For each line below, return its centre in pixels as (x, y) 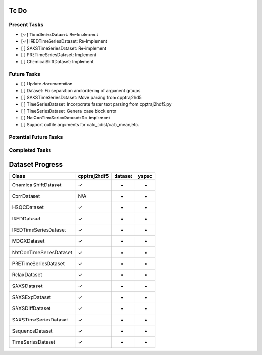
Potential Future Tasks (36, 137)
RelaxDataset (27, 274)
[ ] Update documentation (47, 84)
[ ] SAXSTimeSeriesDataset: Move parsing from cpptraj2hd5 (81, 98)
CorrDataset (26, 196)
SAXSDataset (27, 286)
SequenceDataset (32, 331)
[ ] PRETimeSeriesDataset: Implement (59, 55)
